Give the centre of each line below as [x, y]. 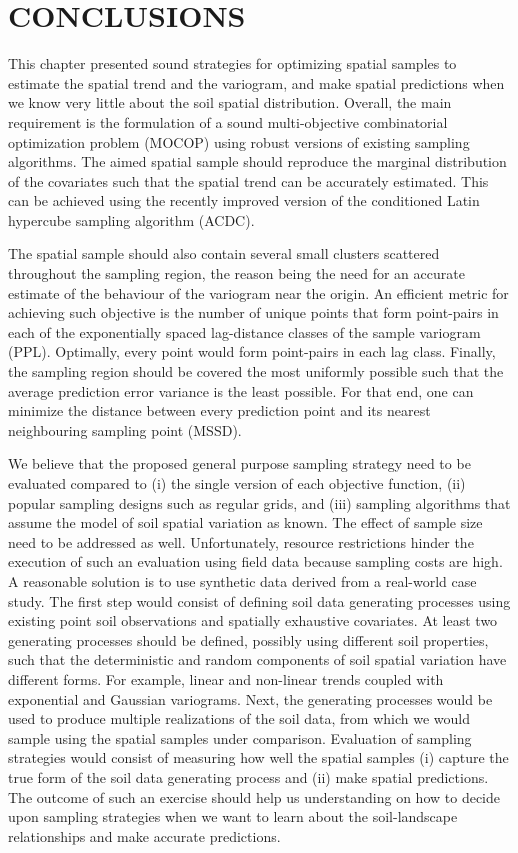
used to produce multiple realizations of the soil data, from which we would [239, 718]
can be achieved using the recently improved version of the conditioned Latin [244, 200]
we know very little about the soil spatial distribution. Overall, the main [230, 102]
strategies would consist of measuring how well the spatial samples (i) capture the [258, 757]
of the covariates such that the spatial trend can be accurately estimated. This [248, 180]
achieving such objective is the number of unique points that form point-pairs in [253, 312]
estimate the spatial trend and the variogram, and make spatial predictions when [256, 82]
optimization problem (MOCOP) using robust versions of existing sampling [239, 141]
